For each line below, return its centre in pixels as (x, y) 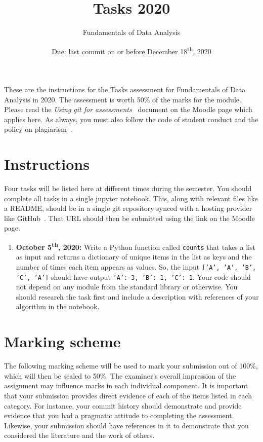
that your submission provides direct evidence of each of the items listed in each (128, 395)
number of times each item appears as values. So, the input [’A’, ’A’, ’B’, (136, 266)
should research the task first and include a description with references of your (137, 296)
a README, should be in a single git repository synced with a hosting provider (128, 208)
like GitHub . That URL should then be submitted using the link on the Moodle (129, 218)
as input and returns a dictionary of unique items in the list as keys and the (134, 257)
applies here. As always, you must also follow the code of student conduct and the (131, 119)
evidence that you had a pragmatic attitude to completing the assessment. (119, 415)
